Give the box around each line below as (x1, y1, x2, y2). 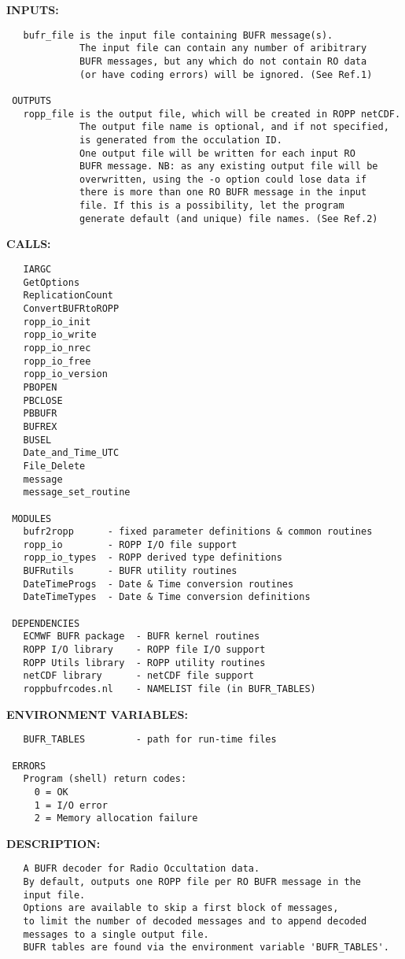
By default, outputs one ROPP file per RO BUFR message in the (23, 876, 362, 888)
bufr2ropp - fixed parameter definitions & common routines (23, 526, 373, 538)
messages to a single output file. (23, 928, 209, 940)
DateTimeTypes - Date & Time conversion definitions (23, 591, 311, 603)
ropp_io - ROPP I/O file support (23, 539, 237, 550)
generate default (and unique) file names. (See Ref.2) (79, 213, 378, 224)
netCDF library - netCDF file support (23, 670, 254, 682)
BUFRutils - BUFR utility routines (23, 565, 237, 577)
